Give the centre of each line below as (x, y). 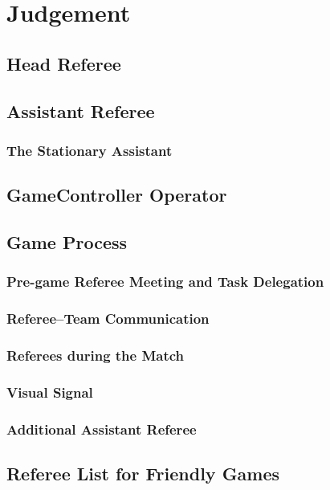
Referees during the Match (96, 355)
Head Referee (64, 63)
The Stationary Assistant (90, 150)
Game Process (67, 241)
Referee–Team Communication (108, 318)
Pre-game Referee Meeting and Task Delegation (165, 282)
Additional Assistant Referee (102, 429)
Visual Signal (50, 392)
